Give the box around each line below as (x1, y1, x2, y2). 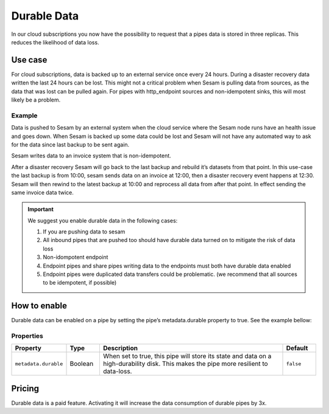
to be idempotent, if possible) (43, 279, 117, 286)
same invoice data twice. (11, 188, 74, 196)
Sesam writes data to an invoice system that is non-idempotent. (11, 152, 172, 159)
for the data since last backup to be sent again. (11, 140, 130, 148)
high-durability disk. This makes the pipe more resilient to (103, 359, 268, 368)
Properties (11, 332, 44, 340)
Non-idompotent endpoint (43, 254, 108, 261)
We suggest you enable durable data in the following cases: (27, 216, 178, 224)
